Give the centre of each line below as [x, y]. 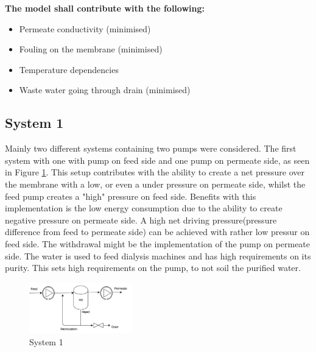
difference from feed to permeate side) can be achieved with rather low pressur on [157, 232]
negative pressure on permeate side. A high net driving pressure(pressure [141, 220]
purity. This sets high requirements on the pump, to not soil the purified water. [153, 268]
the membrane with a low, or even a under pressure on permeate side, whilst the [155, 184]
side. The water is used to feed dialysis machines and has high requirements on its [158, 255]
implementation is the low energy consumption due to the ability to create [144, 208]
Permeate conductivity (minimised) [85, 28]
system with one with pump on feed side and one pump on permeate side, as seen [157, 160]
